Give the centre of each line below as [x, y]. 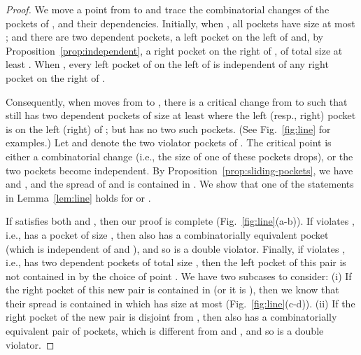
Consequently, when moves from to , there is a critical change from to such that [177, 101]
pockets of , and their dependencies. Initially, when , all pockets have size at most [180, 23]
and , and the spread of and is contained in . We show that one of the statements [180, 184]
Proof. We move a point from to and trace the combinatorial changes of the [168, 9]
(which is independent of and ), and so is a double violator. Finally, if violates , [176, 248]
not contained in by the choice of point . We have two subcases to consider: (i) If [179, 276]
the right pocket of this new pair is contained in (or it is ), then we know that [172, 290]
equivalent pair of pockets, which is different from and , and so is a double [165, 331]
